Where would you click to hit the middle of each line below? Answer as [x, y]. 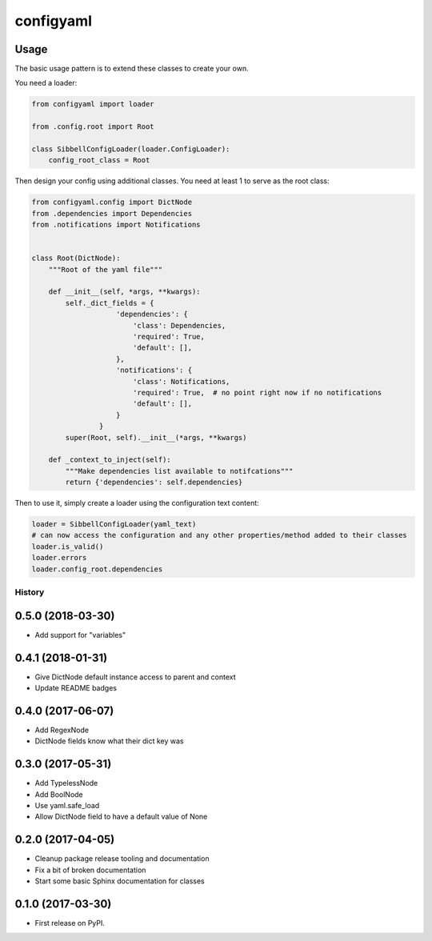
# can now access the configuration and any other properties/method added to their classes [219, 535]
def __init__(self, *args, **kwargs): [124, 292]
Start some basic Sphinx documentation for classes [120, 881]
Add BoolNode [59, 794]
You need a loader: [46, 83]
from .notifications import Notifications [116, 225]
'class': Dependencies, [179, 325]
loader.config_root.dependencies [97, 569]
